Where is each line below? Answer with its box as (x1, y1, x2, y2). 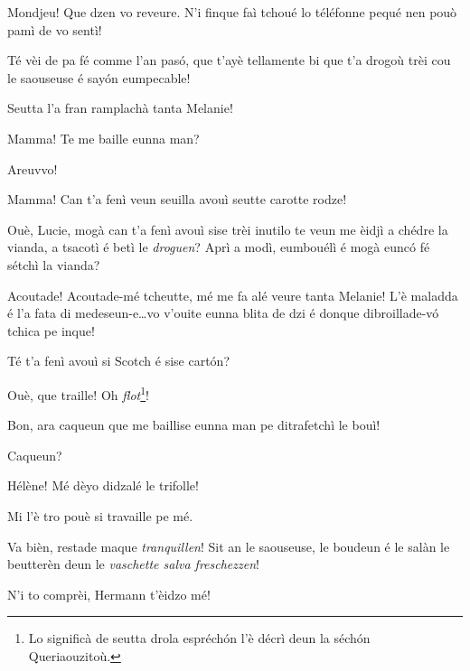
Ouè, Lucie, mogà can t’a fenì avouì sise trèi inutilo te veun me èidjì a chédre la (7, 219, 448, 238)
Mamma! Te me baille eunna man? (7, 128, 200, 147)
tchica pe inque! (7, 321, 95, 340)
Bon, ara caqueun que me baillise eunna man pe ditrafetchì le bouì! (7, 415, 381, 434)
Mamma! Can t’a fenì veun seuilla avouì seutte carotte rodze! (7, 190, 347, 209)
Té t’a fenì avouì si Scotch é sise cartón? (7, 351, 230, 370)
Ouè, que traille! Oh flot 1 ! (7, 382, 150, 404)
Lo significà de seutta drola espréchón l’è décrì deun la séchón (28, 629, 371, 648)
